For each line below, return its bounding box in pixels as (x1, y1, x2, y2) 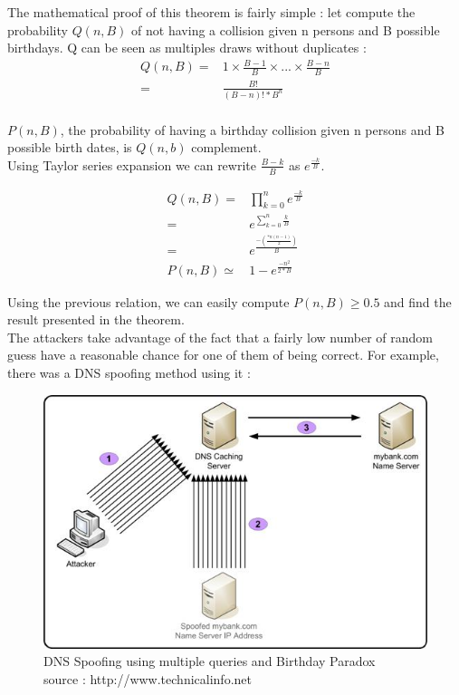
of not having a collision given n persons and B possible (131, 20, 440, 39)
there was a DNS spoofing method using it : (7, 363, 251, 382)
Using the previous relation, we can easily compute (7, 292, 290, 311)
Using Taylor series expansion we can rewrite (7, 155, 256, 174)
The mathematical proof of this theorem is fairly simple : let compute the (7, 3, 416, 21)
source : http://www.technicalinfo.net (43, 669, 252, 688)
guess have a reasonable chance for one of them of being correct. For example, (7, 345, 439, 364)
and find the (384, 292, 452, 311)
